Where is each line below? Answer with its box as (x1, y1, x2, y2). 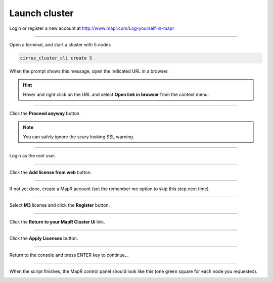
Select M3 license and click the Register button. (9, 202, 110, 208)
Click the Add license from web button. (9, 169, 92, 175)
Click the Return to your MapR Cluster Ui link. (9, 218, 106, 224)
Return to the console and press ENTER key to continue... (9, 252, 129, 258)
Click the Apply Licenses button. (9, 235, 78, 242)
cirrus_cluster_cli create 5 (20, 55, 93, 61)
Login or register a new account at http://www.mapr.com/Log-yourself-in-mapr (9, 25, 174, 31)
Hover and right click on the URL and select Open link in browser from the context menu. (23, 91, 209, 97)
